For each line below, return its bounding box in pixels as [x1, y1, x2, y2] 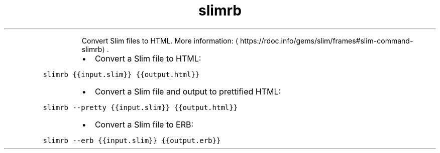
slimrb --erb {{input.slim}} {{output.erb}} [43, 136, 221, 144]
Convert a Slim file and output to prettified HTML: [94, 86, 281, 96]
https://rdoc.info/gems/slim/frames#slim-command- [240, 36, 413, 45]
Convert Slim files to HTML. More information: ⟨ [81, 36, 239, 45]
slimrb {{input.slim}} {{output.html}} [43, 70, 200, 78]
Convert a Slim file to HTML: [94, 53, 201, 63]
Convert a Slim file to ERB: [94, 119, 194, 129]
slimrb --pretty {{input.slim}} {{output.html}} [43, 103, 238, 111]
